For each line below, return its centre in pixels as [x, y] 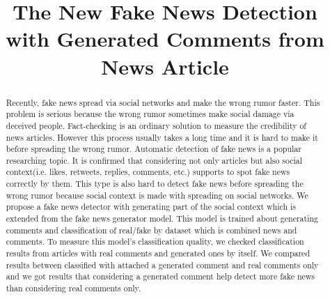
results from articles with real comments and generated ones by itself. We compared [158, 253]
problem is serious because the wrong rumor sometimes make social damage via [150, 114]
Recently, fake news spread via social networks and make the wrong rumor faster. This [163, 102]
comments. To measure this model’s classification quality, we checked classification [155, 242]
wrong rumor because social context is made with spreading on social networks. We [157, 195]
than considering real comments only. [73, 288]
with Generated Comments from [165, 39]
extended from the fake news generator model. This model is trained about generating [162, 219]
